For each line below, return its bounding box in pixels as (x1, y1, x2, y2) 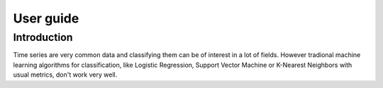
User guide (13, 11, 79, 26)
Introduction (13, 31, 73, 44)
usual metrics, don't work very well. (13, 70, 118, 79)
